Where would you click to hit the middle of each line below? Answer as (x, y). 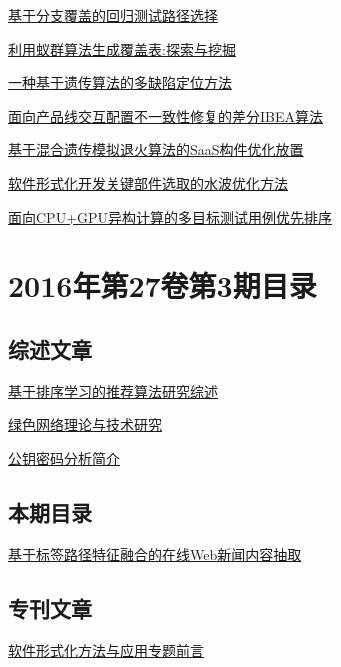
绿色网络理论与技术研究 (85, 424)
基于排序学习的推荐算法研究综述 (113, 390)
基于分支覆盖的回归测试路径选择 (113, 15)
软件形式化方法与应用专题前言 (106, 649)
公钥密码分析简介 (64, 457)
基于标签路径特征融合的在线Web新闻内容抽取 (155, 553)
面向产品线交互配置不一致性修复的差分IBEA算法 (165, 115)
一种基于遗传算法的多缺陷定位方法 (120, 82)
